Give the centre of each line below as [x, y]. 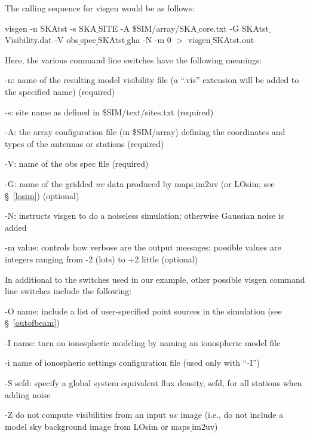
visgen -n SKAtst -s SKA [51, 28]
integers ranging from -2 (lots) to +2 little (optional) [102, 259]
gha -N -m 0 [149, 40]
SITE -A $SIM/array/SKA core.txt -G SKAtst [184, 28]
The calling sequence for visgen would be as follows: [100, 8]
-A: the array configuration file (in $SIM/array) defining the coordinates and [145, 132]
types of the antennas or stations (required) [85, 143]
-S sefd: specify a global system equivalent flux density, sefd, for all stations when [154, 383]
